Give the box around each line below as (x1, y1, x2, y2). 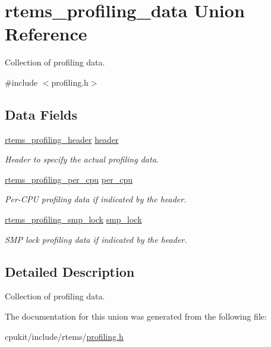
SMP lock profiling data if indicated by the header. (5, 233, 187, 245)
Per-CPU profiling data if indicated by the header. (5, 193, 187, 205)
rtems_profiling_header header (5, 133, 119, 145)
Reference (5, 21, 87, 46)
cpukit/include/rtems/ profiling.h (5, 330, 124, 342)
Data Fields (5, 105, 78, 123)
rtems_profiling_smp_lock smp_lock (5, 213, 142, 226)
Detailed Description (5, 262, 135, 280)
